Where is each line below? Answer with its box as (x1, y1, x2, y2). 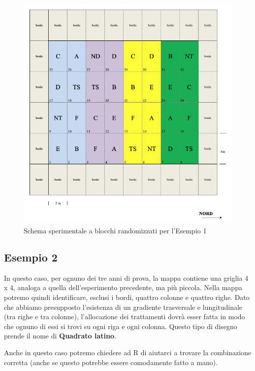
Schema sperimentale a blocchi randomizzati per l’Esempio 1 (24, 225, 207, 236)
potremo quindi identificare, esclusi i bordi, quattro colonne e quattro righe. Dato (4, 292, 250, 302)
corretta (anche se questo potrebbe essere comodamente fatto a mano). (4, 357, 218, 367)
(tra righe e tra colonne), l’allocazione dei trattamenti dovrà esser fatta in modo (4, 311, 245, 322)
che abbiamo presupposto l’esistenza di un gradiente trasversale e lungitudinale (4, 301, 243, 312)
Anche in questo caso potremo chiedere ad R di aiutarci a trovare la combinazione (4, 347, 252, 358)
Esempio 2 (4, 250, 58, 265)
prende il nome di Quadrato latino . (4, 331, 116, 341)
